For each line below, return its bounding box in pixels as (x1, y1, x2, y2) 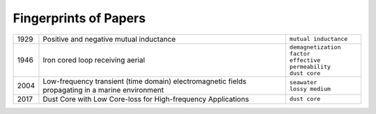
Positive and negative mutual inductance (42, 34, 176, 44)
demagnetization (289, 43, 341, 51)
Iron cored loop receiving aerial (42, 56, 146, 65)
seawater (289, 79, 318, 86)
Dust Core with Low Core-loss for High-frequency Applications (42, 94, 249, 104)
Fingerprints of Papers (13, 10, 146, 26)
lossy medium (289, 85, 331, 92)
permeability (289, 63, 331, 70)
